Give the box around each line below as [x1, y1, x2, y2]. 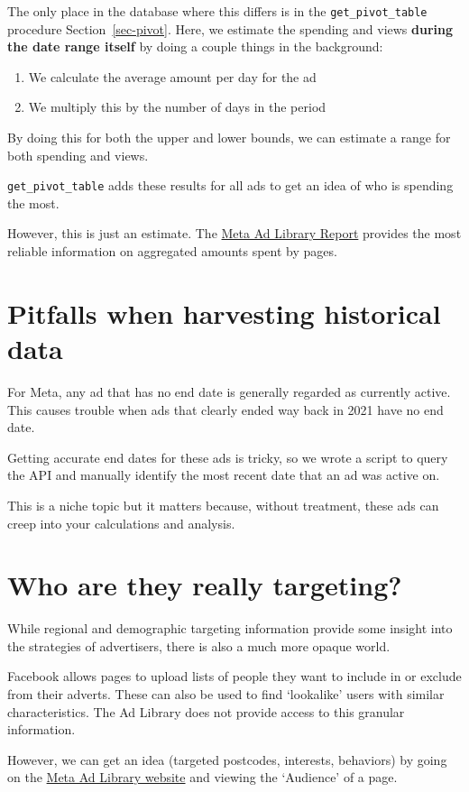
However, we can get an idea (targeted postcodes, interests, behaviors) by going [7, 750, 447, 769]
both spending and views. [7, 145, 149, 164]
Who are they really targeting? [7, 566, 402, 603]
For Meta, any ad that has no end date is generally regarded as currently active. [7, 382, 451, 401]
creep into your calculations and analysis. [7, 513, 235, 532]
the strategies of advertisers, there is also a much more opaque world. [7, 636, 391, 655]
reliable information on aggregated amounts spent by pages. [7, 242, 337, 261]
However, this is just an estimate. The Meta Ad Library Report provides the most [7, 224, 462, 243]
